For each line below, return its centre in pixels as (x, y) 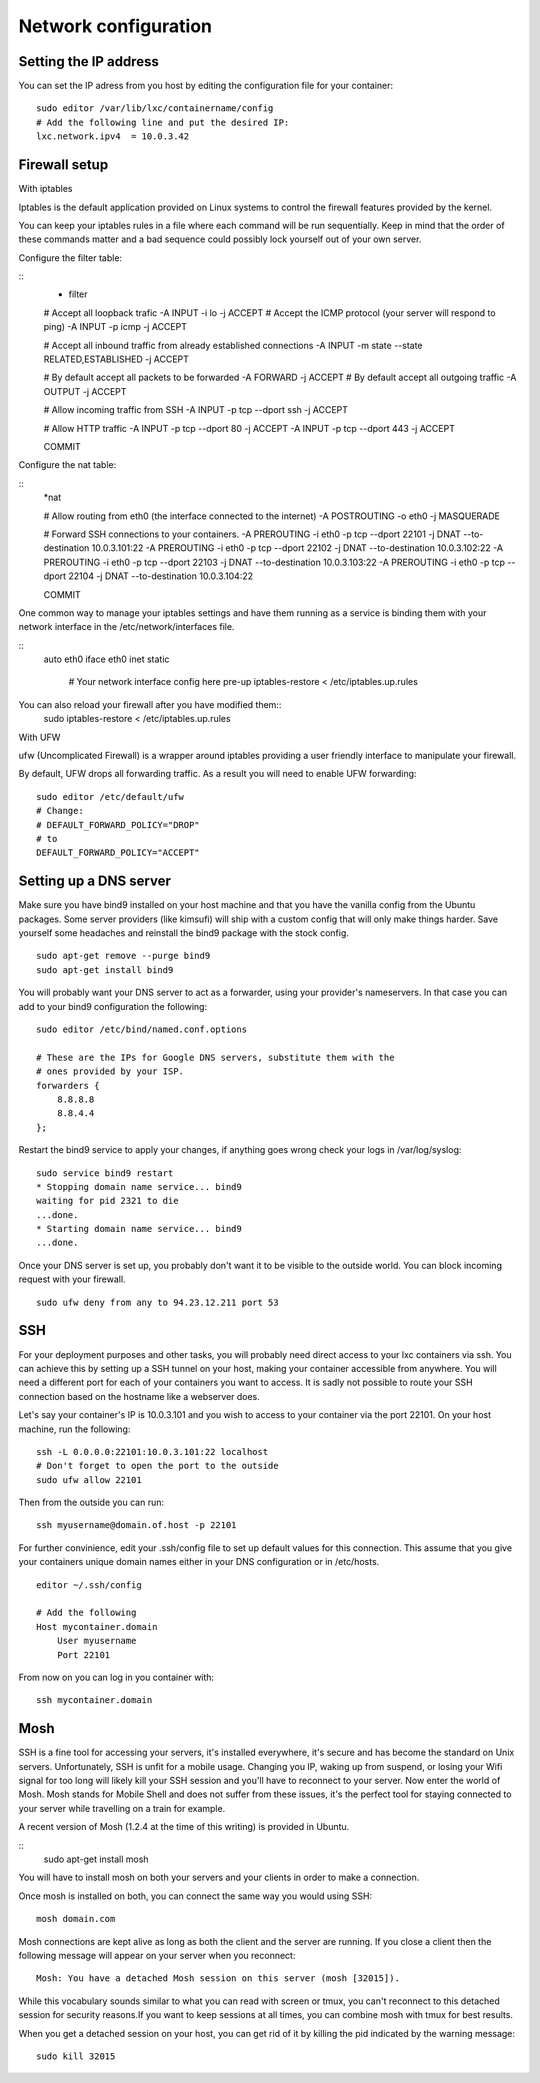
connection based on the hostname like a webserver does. (139, 1396)
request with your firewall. (72, 1279)
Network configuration (115, 26)
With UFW (39, 737)
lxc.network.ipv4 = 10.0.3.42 (113, 136)
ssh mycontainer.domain (94, 1700)
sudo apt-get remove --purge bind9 (123, 956)
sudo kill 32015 (76, 2056)
